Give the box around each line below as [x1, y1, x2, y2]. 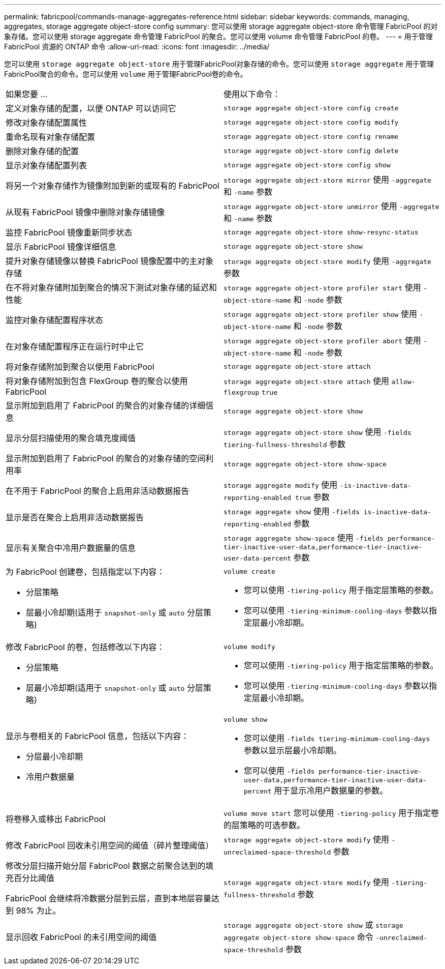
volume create [224, 567, 275, 575]
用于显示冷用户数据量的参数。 [274, 785, 388, 796]
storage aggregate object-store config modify [224, 118, 399, 126]
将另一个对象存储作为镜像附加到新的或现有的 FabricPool [6, 181, 219, 191]
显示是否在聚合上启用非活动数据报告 [6, 512, 144, 522]
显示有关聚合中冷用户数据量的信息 [6, 542, 136, 553]
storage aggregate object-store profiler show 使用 [224, 309, 417, 319]
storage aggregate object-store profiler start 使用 [224, 282, 421, 292]
